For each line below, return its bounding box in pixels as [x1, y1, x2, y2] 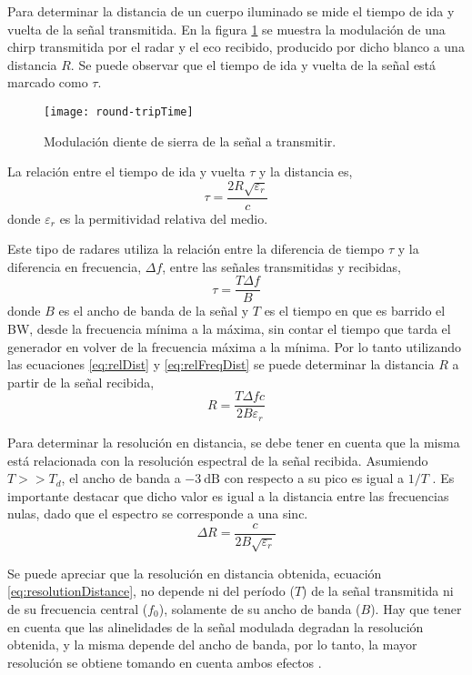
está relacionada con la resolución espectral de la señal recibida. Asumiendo [7, 450, 428, 469]
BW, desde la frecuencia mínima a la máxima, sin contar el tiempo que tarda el [7, 319, 451, 338]
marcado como [7, 73, 88, 92]
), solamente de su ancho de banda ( [158, 599, 361, 618]
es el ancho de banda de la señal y [58, 301, 249, 320]
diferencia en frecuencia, [7, 257, 142, 276]
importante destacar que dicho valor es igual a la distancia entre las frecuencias [7, 486, 449, 505]
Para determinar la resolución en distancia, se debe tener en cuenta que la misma [7, 432, 460, 451]
